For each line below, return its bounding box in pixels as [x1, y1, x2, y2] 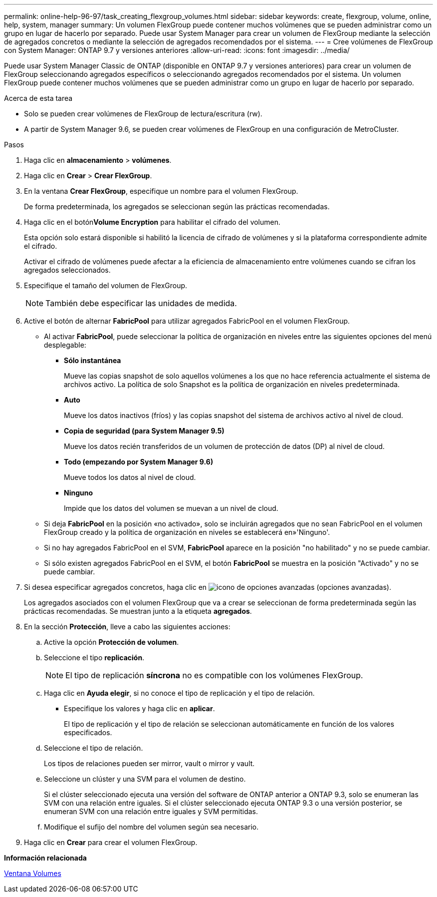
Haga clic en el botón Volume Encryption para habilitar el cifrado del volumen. [24, 218, 281, 226]
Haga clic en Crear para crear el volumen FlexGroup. [24, 838, 198, 847]
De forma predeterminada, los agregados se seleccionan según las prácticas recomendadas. [24, 202, 330, 211]
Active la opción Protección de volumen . [44, 638, 179, 646]
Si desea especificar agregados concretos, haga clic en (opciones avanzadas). [24, 583, 392, 591]
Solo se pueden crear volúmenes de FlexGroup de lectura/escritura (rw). [24, 109, 262, 118]
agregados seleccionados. [24, 266, 111, 274]
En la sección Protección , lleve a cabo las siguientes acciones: [24, 622, 230, 631]
